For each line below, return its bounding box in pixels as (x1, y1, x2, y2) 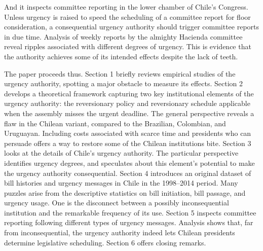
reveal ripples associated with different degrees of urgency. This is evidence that (4, 41, 251, 52)
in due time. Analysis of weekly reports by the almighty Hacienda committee (4, 31, 243, 42)
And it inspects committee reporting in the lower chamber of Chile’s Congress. (4, 2, 248, 12)
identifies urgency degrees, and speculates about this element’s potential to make (4, 157, 255, 168)
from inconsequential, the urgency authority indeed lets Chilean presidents (4, 227, 235, 238)
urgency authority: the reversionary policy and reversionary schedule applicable (4, 98, 250, 109)
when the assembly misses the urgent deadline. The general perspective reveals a (4, 107, 254, 118)
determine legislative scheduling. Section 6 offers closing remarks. (4, 237, 206, 247)
